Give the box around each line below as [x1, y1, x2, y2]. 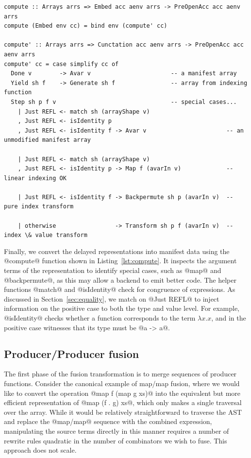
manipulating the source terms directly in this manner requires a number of [4, 425, 229, 436]
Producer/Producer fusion [4, 346, 139, 361]
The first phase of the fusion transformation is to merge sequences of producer [4, 369, 237, 379]
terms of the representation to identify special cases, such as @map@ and [4, 265, 221, 275]
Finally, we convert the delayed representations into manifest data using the [4, 246, 230, 256]
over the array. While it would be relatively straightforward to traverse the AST [4, 407, 242, 417]
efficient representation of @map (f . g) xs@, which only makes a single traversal [4, 397, 242, 407]
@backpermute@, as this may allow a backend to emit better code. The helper [4, 274, 236, 285]
